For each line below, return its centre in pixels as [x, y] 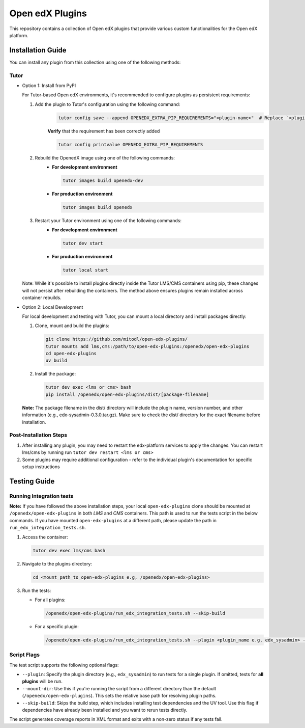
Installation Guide [38, 50]
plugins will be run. [42, 681]
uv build [56, 361]
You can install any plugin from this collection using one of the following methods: [95, 62]
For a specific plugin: [57, 626]
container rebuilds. [42, 298]
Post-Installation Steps [38, 435]
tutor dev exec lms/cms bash [69, 550]
